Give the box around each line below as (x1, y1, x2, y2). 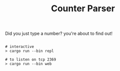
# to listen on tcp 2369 (5, 57, 56, 62)
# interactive (5, 45, 35, 49)
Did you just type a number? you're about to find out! (5, 30, 113, 37)
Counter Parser (51, 3, 115, 14)
